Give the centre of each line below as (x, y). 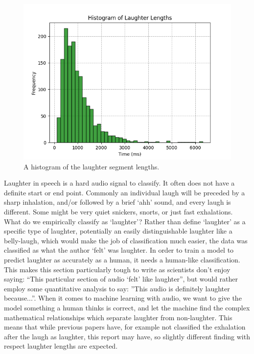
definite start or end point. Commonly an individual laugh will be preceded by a (125, 192)
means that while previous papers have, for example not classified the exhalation (125, 327)
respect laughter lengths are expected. (61, 346)
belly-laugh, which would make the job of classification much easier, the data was (126, 240)
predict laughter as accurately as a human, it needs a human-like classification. (122, 259)
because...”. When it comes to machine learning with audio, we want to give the (123, 298)
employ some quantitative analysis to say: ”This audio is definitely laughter (117, 288)
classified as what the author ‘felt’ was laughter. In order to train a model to (119, 250)
